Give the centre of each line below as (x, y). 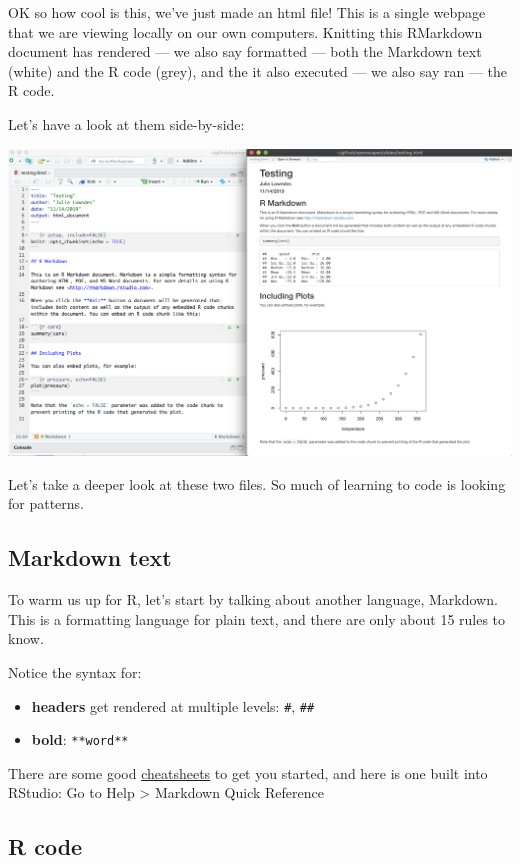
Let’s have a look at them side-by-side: (126, 123)
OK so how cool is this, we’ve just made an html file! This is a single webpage (247, 12)
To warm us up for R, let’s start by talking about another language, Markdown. (253, 599)
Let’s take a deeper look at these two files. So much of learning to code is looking (257, 483)
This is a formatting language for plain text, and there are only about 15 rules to (257, 618)
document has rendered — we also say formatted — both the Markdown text (245, 51)
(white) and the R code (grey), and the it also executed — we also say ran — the (258, 70)
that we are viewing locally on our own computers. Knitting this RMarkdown (245, 31)
